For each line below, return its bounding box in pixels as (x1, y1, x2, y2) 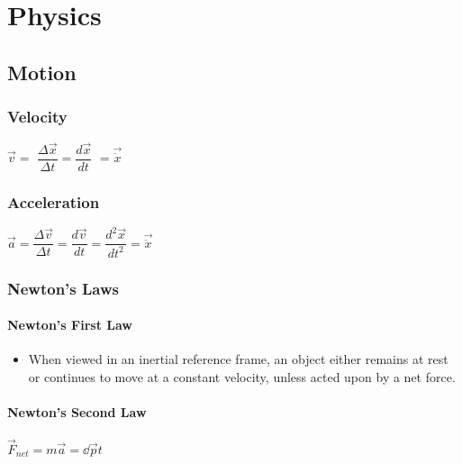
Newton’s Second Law (7, 403, 147, 422)
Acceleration (7, 190, 100, 213)
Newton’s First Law (7, 315, 132, 334)
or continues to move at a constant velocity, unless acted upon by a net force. (28, 368, 456, 387)
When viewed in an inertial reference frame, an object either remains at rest (28, 350, 448, 368)
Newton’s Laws (7, 277, 119, 299)
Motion (7, 58, 77, 86)
